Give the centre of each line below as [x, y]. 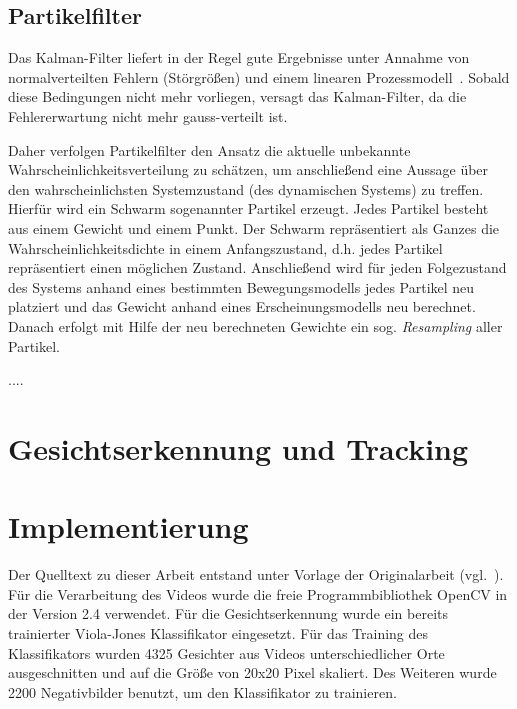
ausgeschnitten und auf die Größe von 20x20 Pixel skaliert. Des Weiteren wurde [252, 672]
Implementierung [128, 526]
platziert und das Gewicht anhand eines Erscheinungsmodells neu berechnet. [242, 306]
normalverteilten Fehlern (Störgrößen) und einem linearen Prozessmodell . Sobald [259, 76]
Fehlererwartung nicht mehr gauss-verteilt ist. [148, 115]
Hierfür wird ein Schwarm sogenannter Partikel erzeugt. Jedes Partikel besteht [248, 208]
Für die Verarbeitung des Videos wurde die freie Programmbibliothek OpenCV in [258, 593]
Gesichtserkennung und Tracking [238, 447]
